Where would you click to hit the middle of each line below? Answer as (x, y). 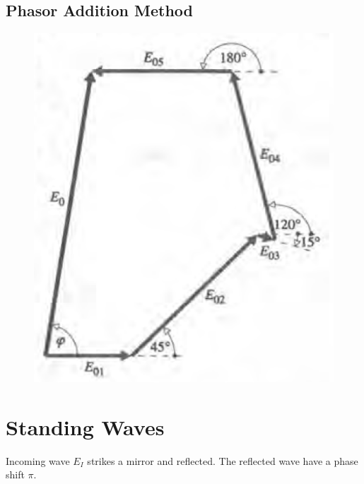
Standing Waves (85, 426)
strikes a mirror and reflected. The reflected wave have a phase (223, 460)
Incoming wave (38, 460)
